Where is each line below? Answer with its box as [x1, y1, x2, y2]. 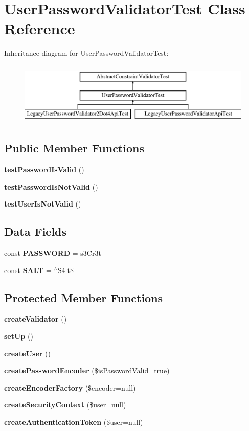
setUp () [4, 331, 33, 342]
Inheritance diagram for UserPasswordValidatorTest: [4, 48, 169, 58]
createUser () [4, 348, 51, 358]
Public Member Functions [4, 140, 144, 156]
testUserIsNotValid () [4, 198, 81, 209]
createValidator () [4, 313, 67, 324]
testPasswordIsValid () [4, 164, 84, 175]
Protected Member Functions [4, 289, 163, 305]
